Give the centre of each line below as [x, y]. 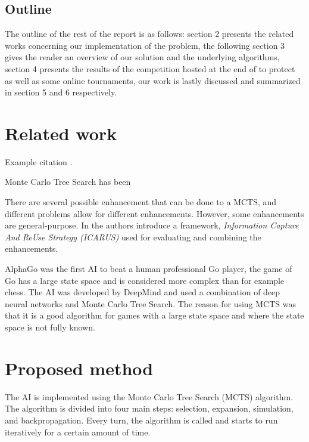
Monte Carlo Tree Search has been [68, 182]
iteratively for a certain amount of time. [78, 432]
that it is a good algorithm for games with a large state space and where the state [154, 315]
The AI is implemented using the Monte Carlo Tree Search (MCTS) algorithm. [149, 396]
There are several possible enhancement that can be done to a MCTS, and [141, 202]
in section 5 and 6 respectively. [61, 92]
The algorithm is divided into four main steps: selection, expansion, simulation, [149, 408]
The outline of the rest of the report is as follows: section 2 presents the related [149, 34]
